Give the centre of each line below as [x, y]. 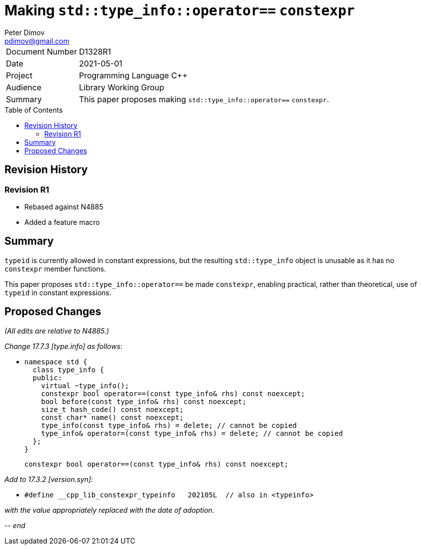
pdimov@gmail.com [37, 41]
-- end [15, 525]
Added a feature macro [62, 222]
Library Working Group [122, 87]
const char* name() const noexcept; [112, 417]
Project [19, 75]
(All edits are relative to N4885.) [57, 331]
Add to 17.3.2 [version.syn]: [49, 479]
